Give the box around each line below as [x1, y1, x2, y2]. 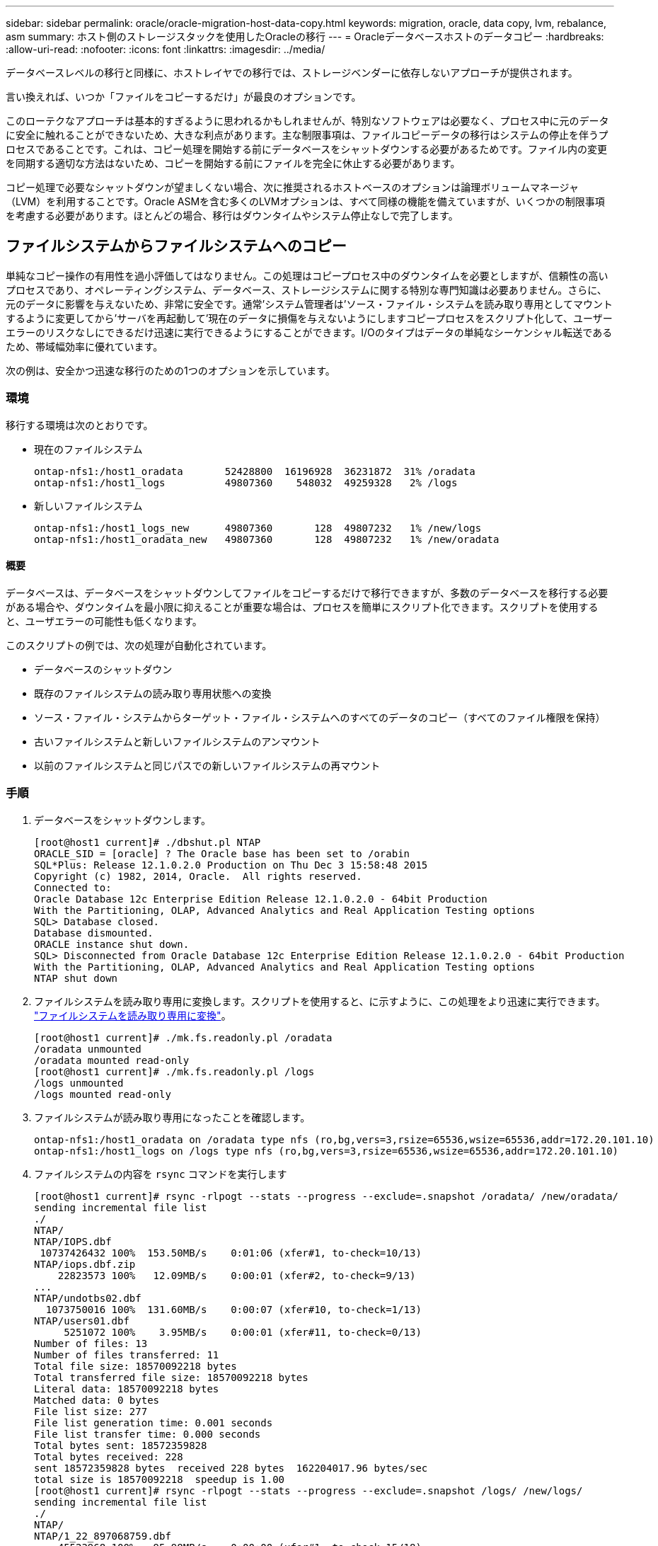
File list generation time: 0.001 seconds [34, 1416, 273, 1428]
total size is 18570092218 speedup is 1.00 [34, 1473, 285, 1485]
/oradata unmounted [34, 1043, 142, 1055]
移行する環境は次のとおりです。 [6, 418, 154, 431]
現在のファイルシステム [34, 442, 143, 455]
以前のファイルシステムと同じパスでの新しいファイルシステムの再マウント [34, 759, 381, 772]
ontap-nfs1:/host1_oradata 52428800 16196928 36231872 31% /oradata [34, 465, 475, 477]
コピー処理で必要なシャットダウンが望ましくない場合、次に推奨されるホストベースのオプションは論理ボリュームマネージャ [6, 181, 579, 193]
